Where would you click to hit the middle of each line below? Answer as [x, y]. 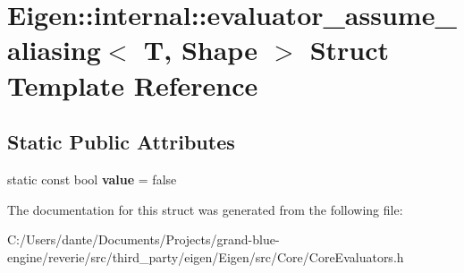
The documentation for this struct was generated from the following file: [205, 209]
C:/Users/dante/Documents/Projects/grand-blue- [143, 239]
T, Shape [200, 50]
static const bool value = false [92, 179]
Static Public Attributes [121, 142]
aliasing [54, 50]
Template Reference [133, 85]
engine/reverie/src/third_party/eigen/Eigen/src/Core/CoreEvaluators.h [206, 256]
